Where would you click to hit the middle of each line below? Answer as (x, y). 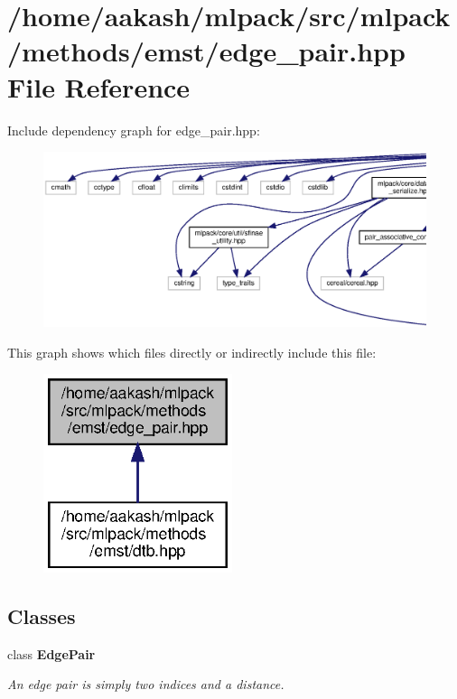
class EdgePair (51, 653)
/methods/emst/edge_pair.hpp (206, 51)
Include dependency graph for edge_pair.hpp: (134, 130)
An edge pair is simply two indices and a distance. (146, 684)
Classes (42, 615)
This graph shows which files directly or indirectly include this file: (192, 352)
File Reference (99, 86)
